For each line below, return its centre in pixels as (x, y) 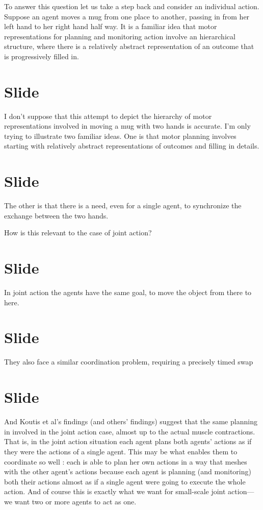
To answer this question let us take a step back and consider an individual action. (132, 6)
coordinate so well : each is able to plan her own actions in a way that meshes (126, 461)
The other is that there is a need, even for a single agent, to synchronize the (123, 205)
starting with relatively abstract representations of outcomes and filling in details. (132, 146)
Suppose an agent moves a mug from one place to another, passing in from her (127, 16)
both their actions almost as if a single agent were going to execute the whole (125, 481)
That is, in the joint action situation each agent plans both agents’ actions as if (128, 441)
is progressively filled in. (42, 56)
